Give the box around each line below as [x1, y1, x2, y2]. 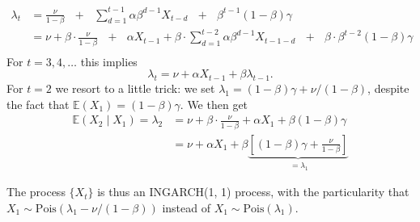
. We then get [180, 95, 248, 112]
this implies [80, 52, 138, 69]
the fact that [6, 95, 70, 112]
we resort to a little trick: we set [55, 80, 215, 97]
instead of [162, 199, 210, 216]
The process [6, 183, 66, 200]
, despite [367, 80, 409, 97]
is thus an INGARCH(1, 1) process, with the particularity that [97, 183, 409, 200]
